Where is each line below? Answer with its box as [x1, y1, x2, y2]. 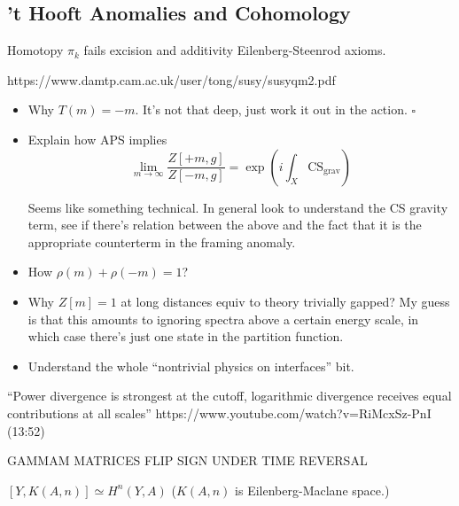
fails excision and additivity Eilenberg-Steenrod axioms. [83, 41, 386, 59]
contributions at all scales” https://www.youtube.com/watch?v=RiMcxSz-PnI [7, 403, 432, 422]
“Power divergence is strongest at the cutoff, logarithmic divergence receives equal [7, 386, 452, 405]
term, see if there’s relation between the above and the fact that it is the [27, 215, 422, 234]
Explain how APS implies [27, 129, 167, 148]
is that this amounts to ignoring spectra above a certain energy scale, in [27, 309, 419, 328]
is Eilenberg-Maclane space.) [235, 480, 390, 499]
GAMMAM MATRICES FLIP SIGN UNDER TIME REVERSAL [7, 451, 368, 470]
